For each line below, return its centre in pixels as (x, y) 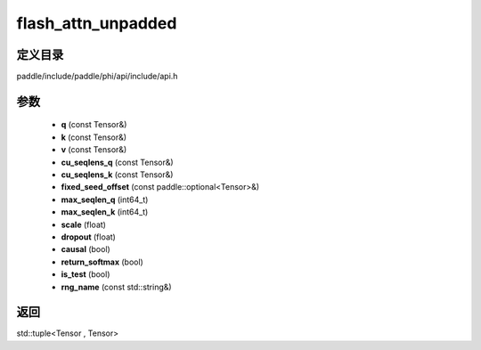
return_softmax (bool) (102, 262)
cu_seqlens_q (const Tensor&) (117, 162)
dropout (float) (88, 237)
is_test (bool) (86, 274)
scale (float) (84, 224)
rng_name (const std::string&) (117, 287)
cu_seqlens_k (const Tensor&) (117, 175)
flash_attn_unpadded (97, 23)
